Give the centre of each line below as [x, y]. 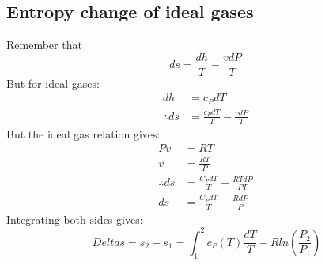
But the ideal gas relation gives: [83, 133]
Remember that [44, 45]
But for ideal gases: [53, 83]
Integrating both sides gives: [75, 219]
